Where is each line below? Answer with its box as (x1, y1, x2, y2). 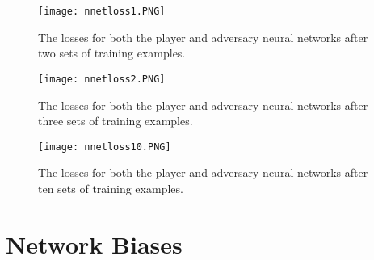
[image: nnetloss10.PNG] (38, 140, 171, 153)
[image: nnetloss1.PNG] (38, 6, 166, 17)
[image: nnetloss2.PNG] (38, 73, 166, 85)
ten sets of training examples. (38, 179, 183, 196)
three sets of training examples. (38, 112, 193, 129)
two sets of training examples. (38, 44, 186, 61)
